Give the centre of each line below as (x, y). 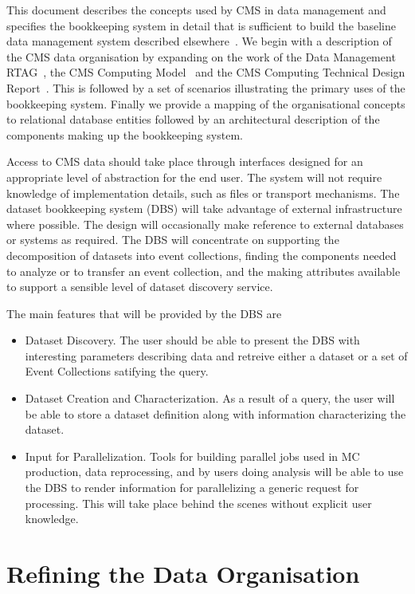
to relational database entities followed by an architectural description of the (193, 119)
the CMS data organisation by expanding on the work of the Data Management (201, 56)
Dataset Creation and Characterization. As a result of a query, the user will (210, 398)
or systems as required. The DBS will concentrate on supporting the (173, 240)
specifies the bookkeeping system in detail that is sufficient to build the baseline (201, 25)
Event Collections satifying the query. (117, 371)
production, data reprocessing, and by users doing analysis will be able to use (214, 472)
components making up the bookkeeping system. (125, 134)
